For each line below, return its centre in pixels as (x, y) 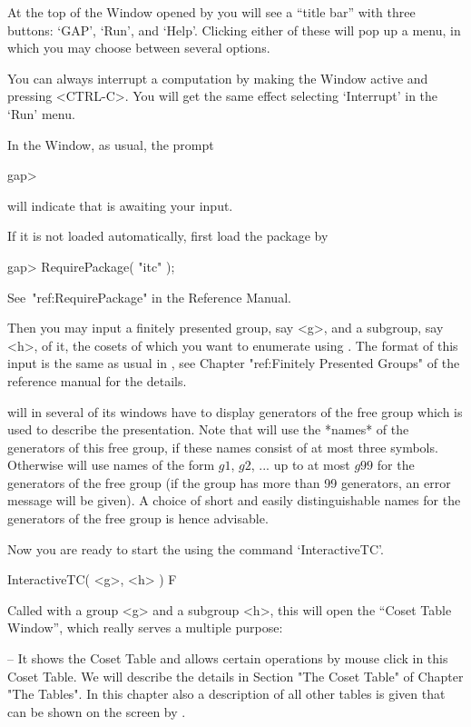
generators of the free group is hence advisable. (138, 518)
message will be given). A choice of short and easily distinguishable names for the (234, 500)
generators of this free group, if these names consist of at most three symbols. (223, 447)
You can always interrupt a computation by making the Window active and (218, 78)
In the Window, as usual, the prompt (111, 144)
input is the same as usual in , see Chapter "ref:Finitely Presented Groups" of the (234, 363)
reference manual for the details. (97, 380)
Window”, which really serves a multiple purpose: (145, 627)
